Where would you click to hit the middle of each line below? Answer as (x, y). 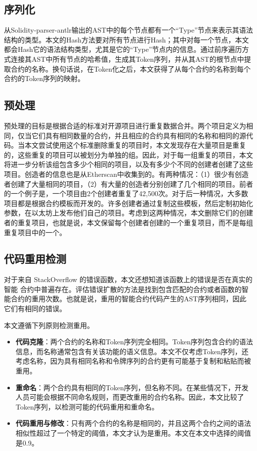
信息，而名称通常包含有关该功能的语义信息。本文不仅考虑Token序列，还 (132, 351)
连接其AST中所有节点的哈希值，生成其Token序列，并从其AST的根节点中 (127, 59)
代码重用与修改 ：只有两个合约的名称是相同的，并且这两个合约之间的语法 (133, 423)
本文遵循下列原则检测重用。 (49, 325)
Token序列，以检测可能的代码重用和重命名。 (87, 406)
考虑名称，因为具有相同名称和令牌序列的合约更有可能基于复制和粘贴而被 (133, 361)
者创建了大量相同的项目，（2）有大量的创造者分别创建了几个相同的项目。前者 (128, 184)
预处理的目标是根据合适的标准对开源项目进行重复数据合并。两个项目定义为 (125, 125)
